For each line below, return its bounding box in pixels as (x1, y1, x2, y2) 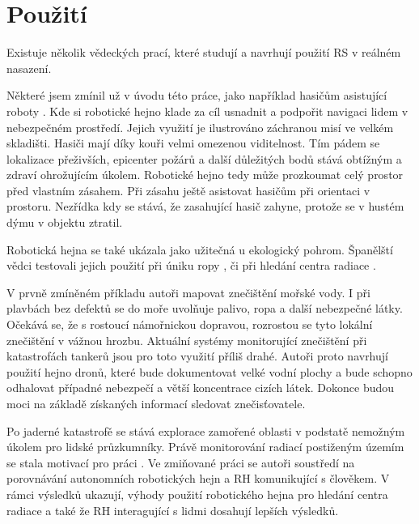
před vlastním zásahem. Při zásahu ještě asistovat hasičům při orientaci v (6, 181, 370, 198)
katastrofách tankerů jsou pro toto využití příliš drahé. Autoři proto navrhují (6, 347, 388, 364)
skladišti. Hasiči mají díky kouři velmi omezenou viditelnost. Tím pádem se (6, 134, 380, 151)
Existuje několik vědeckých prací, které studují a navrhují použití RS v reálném (6, 44, 401, 61)
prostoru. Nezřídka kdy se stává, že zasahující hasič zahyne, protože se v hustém (6, 198, 404, 215)
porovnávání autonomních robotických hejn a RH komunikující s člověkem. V (6, 470, 390, 487)
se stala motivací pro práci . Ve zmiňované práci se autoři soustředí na (6, 454, 355, 471)
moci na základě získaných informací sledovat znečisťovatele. (6, 395, 306, 411)
